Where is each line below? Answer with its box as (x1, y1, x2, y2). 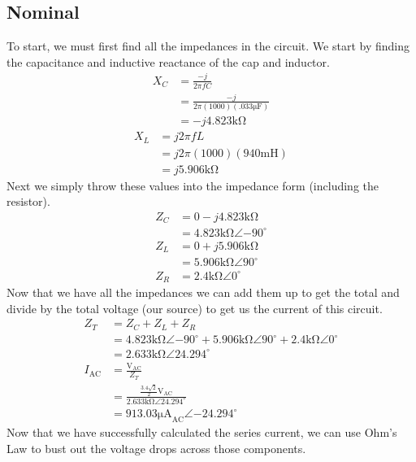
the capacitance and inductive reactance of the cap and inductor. (6, 53, 330, 70)
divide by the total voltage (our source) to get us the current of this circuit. (6, 299, 383, 316)
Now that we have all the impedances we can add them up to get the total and (6, 284, 400, 300)
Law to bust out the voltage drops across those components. (6, 439, 306, 456)
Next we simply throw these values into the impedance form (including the (6, 177, 379, 194)
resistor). (6, 193, 50, 210)
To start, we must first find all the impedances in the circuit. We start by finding (6, 37, 409, 54)
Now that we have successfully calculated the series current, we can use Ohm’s (6, 423, 397, 440)
